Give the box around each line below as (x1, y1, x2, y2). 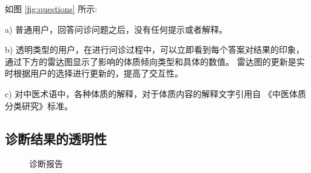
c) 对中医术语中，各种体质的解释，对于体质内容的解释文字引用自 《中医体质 (5, 87, 306, 100)
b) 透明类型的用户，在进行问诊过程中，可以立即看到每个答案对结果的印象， (5, 43, 304, 56)
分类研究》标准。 (5, 99, 73, 112)
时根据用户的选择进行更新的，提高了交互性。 (5, 67, 183, 80)
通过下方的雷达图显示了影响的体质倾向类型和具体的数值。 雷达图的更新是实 (5, 55, 305, 67)
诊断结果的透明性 (5, 129, 107, 148)
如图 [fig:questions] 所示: (5, 2, 98, 15)
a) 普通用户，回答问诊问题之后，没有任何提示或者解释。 (5, 22, 228, 35)
